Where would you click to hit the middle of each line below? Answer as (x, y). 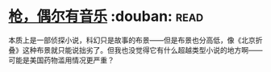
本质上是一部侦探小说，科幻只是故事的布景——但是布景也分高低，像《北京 (132, 40)
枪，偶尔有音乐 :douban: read (106, 16)
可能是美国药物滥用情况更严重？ (61, 60)
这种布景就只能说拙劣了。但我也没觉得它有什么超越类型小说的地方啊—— (142, 50)
